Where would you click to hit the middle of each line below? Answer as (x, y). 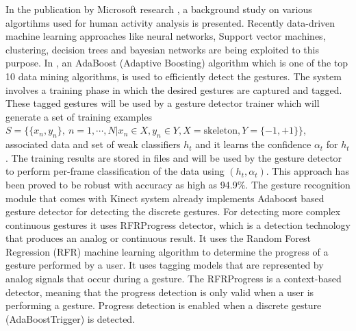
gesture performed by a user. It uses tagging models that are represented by (165, 265)
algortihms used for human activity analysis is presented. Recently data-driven (170, 22)
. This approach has (307, 171)
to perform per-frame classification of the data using (115, 171)
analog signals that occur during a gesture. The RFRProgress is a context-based (174, 279)
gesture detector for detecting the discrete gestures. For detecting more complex (173, 211)
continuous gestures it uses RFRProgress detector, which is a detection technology (178, 224)
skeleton (220, 131)
